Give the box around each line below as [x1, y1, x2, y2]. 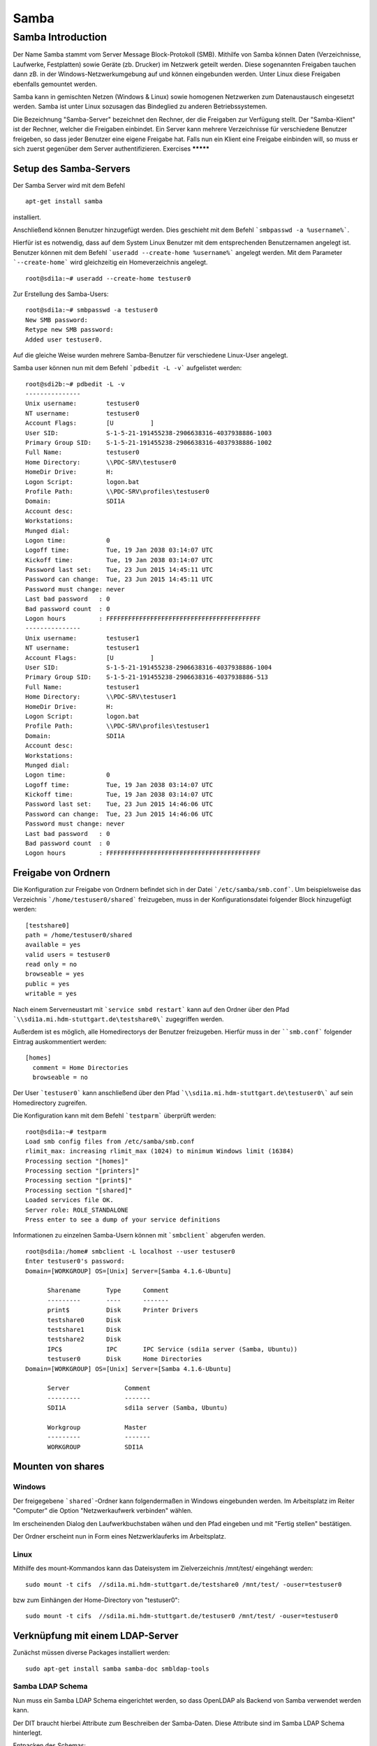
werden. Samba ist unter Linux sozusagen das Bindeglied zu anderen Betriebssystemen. [13, 102, 268, 111]
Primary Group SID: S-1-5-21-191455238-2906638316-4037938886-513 [25, 673, 269, 681]
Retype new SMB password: [25, 325, 114, 334]
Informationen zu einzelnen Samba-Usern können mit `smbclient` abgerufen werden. [13, 1231, 265, 1240]
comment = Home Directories [32, 1064, 129, 1071]
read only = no [25, 960, 77, 969]
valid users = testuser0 [25, 951, 110, 958]
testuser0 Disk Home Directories [47, 1355, 202, 1363]
